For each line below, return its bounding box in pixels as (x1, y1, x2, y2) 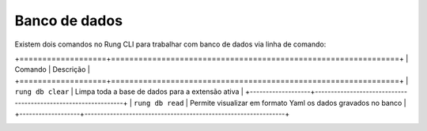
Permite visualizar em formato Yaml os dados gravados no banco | (190, 98, 406, 107)
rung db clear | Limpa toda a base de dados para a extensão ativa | (14, 87, 244, 96)
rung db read (133, 99, 184, 107)
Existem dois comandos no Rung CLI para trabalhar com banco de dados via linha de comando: (14, 39, 327, 49)
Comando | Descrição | (14, 65, 90, 74)
